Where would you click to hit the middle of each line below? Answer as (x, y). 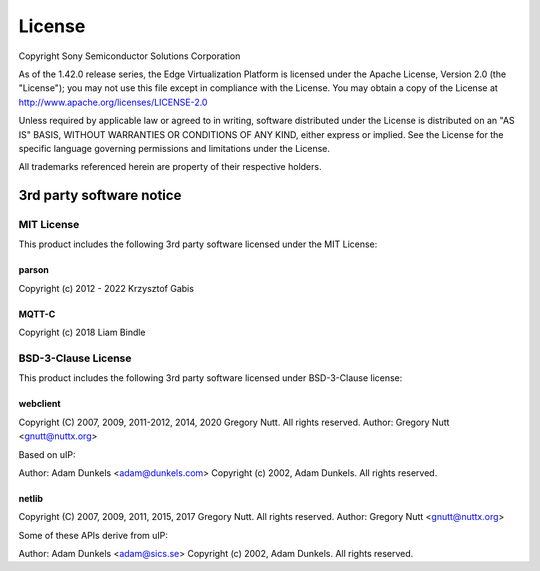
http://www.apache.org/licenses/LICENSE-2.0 (113, 102)
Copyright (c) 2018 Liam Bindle (82, 332)
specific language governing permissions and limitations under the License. (174, 148)
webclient (39, 404)
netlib (31, 498)
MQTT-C (37, 314)
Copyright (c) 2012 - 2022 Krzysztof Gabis (106, 288)
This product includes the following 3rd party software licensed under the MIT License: (198, 244)
